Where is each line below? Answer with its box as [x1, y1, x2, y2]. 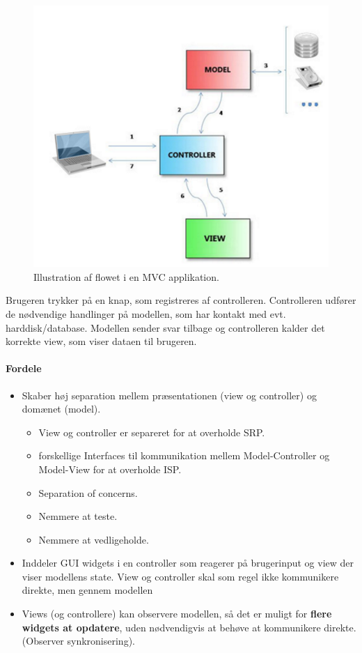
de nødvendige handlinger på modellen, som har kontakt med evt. [6, 306, 286, 321]
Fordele [6, 361, 42, 376]
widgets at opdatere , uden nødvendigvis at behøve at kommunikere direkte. [22, 620, 356, 634]
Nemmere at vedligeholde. [38, 532, 149, 546]
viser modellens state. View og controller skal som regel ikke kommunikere [22, 569, 339, 583]
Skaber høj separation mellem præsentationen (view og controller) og [22, 387, 317, 402]
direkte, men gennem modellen [22, 583, 153, 597]
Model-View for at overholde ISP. [38, 461, 182, 476]
